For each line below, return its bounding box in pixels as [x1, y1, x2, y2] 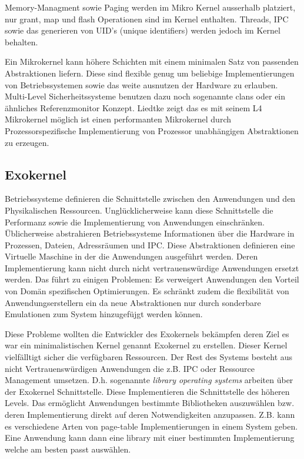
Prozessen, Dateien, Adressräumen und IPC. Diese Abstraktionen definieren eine [5, 238, 295, 251]
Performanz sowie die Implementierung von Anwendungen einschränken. [5, 215, 265, 228]
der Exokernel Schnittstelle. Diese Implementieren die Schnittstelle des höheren [5, 385, 290, 397]
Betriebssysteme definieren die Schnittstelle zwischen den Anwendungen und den [5, 192, 296, 205]
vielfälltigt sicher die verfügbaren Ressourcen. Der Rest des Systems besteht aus [5, 351, 293, 363]
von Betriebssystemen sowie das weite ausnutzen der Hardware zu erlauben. [5, 78, 278, 91]
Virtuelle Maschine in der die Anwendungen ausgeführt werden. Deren [5, 250, 258, 262]
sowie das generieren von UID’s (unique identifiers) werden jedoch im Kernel [5, 24, 280, 36]
